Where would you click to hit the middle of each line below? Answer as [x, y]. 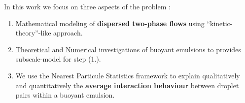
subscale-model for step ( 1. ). [58, 59]
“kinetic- [220, 23]
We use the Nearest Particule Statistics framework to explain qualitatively [128, 75]
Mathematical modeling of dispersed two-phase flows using [110, 23]
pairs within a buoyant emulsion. [65, 95]
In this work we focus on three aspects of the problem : [87, 6]
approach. [68, 33]
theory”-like [33, 33]
